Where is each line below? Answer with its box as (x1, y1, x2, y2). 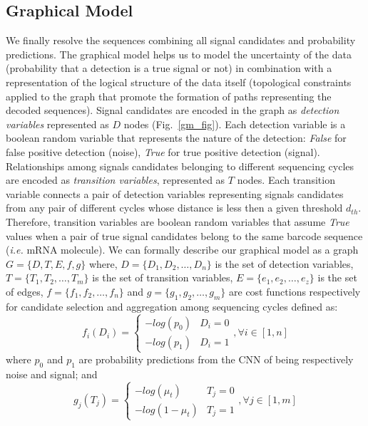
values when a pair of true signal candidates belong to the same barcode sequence (6, 228, 363, 243)
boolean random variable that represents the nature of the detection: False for (6, 130, 347, 145)
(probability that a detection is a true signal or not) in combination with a (6, 61, 332, 76)
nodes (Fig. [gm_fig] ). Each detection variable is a (123, 116, 346, 131)
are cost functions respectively (229, 284, 361, 298)
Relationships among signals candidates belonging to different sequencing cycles (6, 158, 354, 173)
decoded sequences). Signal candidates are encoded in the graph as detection (6, 103, 339, 118)
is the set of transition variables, (92, 270, 233, 285)
